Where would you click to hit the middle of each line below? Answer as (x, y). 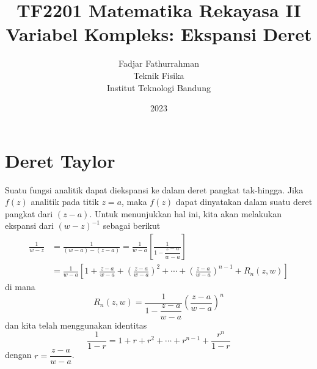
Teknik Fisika (159, 75)
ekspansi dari (29, 225)
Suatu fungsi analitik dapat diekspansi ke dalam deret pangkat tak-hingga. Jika (154, 189)
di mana (20, 287)
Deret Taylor (60, 160)
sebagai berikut (132, 225)
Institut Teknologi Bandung (159, 87)
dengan (18, 355)
